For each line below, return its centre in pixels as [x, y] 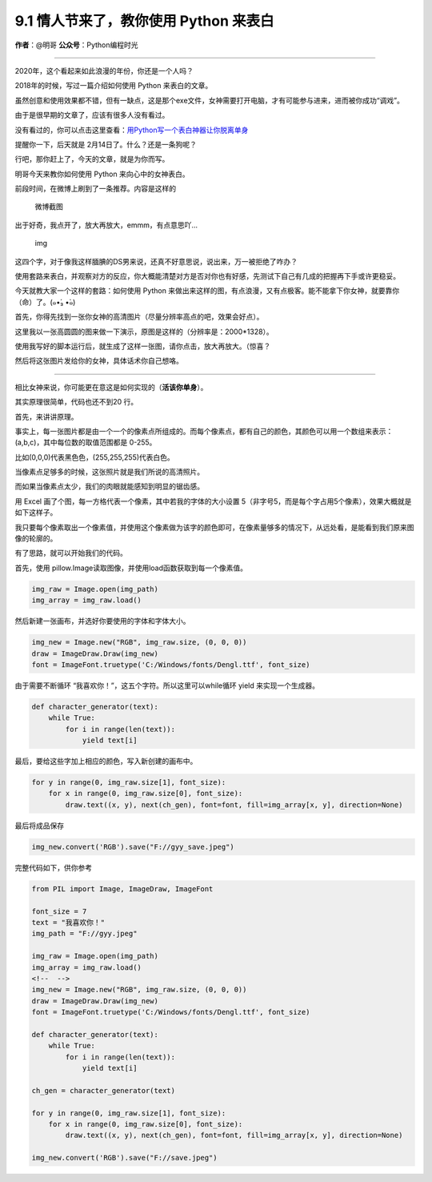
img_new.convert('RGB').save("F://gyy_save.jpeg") [133, 846]
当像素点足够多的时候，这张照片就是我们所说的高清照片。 [109, 472]
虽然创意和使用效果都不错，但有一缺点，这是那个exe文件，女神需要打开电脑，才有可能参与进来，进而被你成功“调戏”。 [209, 100]
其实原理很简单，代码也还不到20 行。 [76, 402]
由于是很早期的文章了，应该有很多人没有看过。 [92, 115]
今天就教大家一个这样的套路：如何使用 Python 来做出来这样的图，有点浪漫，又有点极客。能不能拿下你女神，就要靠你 [207, 291]
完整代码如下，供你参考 [53, 867]
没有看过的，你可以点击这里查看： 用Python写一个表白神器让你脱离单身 [132, 130]
